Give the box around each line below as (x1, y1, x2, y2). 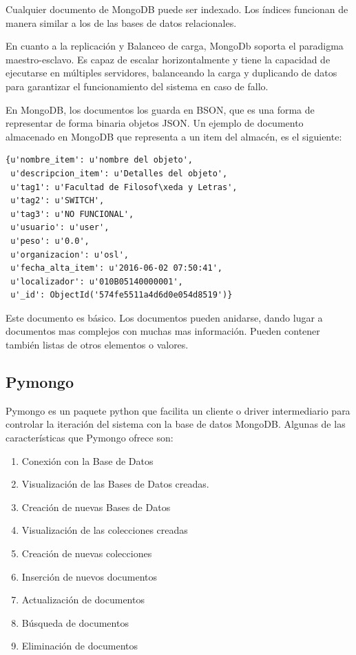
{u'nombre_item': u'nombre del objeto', (6, 155, 193, 165)
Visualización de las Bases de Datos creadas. (21, 477, 209, 491)
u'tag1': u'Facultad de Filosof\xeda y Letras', (10, 182, 238, 192)
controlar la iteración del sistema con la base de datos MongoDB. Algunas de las (6, 417, 346, 431)
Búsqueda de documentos (21, 615, 129, 630)
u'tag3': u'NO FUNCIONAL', (10, 209, 134, 219)
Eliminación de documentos (21, 638, 138, 653)
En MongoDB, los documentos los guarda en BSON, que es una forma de (6, 102, 315, 116)
